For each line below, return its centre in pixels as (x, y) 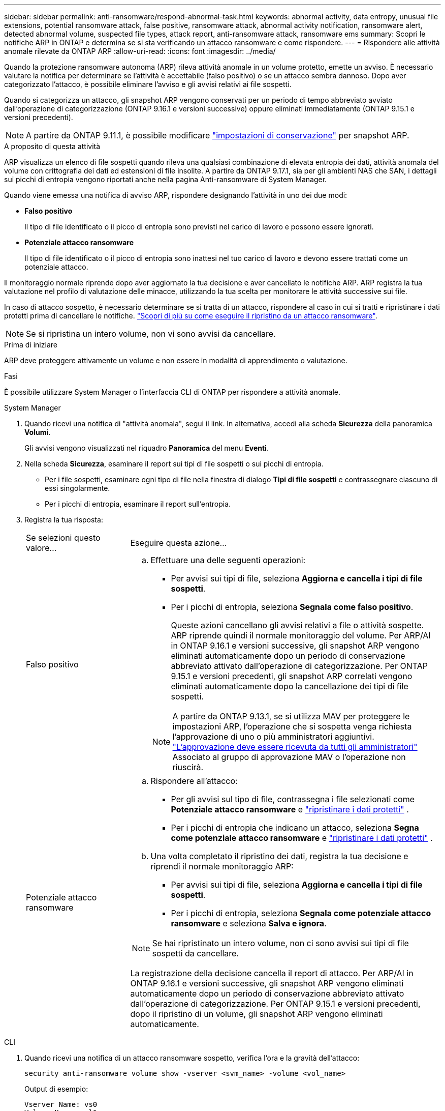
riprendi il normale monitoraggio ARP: (222, 866)
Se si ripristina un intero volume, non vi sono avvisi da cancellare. (151, 334)
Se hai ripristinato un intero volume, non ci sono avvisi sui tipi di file (280, 943)
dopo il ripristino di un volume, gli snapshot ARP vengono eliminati (257, 1014)
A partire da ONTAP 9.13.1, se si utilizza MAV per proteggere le (291, 716)
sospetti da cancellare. (195, 953)
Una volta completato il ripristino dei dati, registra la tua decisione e (279, 856)
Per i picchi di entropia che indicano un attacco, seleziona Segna (295, 828)
